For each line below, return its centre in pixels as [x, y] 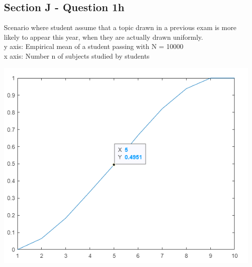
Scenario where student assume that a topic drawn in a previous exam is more [120, 27]
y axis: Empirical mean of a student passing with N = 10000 [94, 46]
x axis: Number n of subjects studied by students [77, 55]
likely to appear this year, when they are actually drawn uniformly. [103, 37]
